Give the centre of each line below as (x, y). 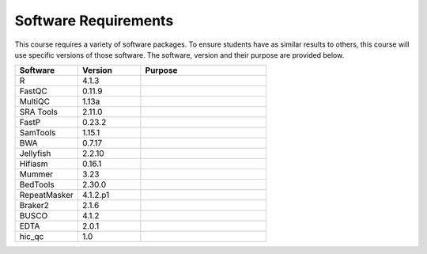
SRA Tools (39, 112)
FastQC (33, 91)
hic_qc (32, 237)
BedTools (37, 184)
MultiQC (35, 101)
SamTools (38, 133)
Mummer (36, 174)
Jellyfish (35, 154)
